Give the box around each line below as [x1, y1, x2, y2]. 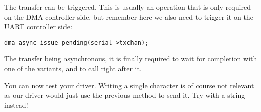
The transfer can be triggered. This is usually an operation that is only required [4, 2, 251, 12]
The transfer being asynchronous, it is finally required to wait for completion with [4, 53, 257, 64]
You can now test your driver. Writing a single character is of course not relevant [4, 80, 254, 90]
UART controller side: [4, 21, 72, 32]
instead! [4, 99, 28, 110]
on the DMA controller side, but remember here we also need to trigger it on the [4, 11, 253, 22]
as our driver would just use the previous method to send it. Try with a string [4, 90, 245, 100]
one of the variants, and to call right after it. [4, 63, 142, 74]
